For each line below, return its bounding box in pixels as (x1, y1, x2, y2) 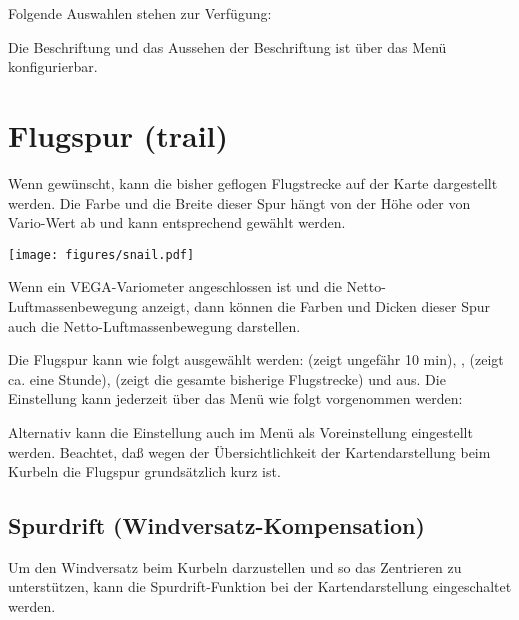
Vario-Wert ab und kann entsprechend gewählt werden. (8, 212, 346, 233)
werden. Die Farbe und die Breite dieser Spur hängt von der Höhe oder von (8, 192, 471, 213)
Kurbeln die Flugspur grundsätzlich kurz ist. (8, 461, 281, 482)
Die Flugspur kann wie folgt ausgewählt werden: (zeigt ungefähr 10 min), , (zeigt (8, 349, 504, 370)
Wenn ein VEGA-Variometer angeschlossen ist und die (8, 276, 342, 297)
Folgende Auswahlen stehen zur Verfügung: (8, 3, 272, 23)
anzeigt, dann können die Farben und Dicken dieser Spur (142, 295, 491, 316)
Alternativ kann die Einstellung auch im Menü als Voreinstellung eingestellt (8, 421, 473, 442)
